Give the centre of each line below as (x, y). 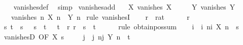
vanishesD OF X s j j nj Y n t (67, 36)
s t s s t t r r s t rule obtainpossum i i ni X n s (121, 27)
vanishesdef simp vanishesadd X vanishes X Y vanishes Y (124, 7)
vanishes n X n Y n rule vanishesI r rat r (100, 16)
